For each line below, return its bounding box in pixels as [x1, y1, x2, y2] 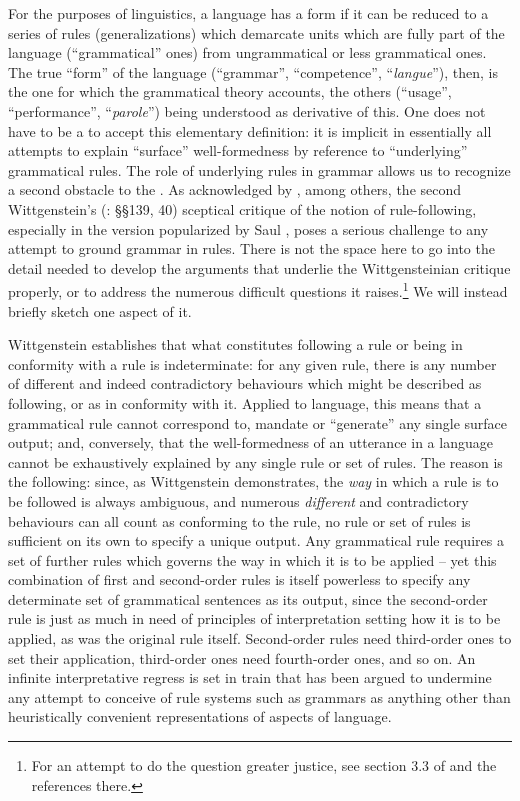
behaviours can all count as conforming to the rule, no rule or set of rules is [8, 510, 471, 531]
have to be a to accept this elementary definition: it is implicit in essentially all [8, 120, 492, 141]
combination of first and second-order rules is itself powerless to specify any [8, 569, 471, 590]
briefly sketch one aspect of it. [8, 300, 192, 321]
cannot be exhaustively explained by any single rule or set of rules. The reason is [8, 451, 503, 472]
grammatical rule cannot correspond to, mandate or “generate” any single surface [8, 412, 508, 433]
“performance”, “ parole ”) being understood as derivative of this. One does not [8, 100, 486, 121]
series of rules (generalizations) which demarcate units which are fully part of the [8, 22, 505, 43]
